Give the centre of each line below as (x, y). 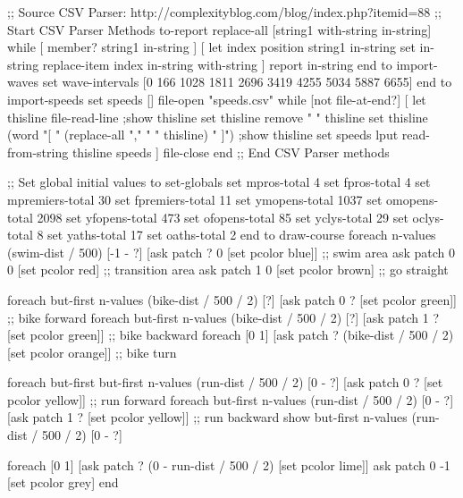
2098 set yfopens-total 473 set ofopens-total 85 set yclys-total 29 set (223, 217)
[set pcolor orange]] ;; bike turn (92, 352)
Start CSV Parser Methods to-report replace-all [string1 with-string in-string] (219, 29)
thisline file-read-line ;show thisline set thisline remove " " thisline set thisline (218, 117)
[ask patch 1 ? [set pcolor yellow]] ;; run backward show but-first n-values (207, 417)
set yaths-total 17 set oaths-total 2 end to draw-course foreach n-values (242, 235)
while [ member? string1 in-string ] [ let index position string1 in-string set (211, 47)
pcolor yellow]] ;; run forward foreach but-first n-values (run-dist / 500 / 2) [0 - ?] (231, 399)
